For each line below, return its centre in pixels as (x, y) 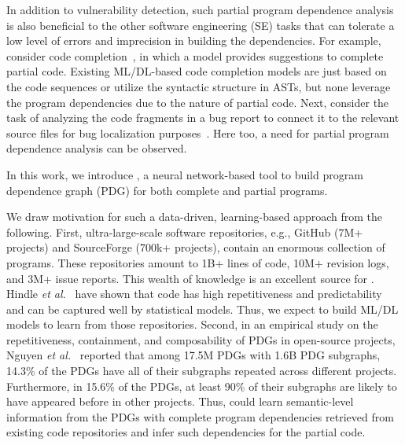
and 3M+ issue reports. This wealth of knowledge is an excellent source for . (190, 278)
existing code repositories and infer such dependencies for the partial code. (186, 432)
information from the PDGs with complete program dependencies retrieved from (200, 416)
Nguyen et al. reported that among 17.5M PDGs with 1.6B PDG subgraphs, (193, 355)
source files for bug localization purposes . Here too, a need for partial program (198, 132)
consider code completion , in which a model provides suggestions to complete (195, 55)
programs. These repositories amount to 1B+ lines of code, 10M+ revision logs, (198, 262)
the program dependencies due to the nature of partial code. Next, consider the (198, 102)
